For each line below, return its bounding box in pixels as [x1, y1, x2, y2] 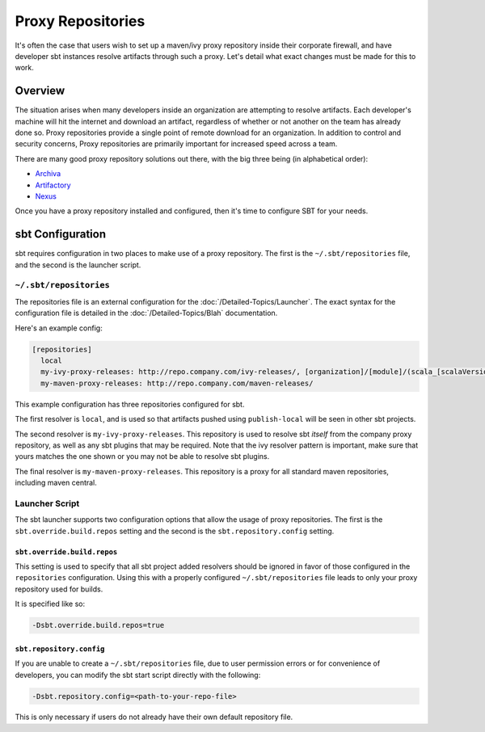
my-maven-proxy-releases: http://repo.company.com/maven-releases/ [40, 378, 314, 388]
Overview [15, 84, 65, 98]
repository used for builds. [15, 584, 103, 594]
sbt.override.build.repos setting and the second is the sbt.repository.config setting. [15, 526, 335, 536]
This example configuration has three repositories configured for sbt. [15, 399, 245, 409]
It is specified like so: [15, 599, 86, 609]
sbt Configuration [15, 227, 107, 242]
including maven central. [15, 477, 97, 488]
